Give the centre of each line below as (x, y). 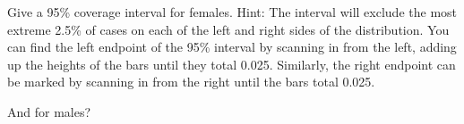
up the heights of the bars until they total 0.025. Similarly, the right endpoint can (232, 64)
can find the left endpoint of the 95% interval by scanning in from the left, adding (232, 47)
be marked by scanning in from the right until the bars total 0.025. (191, 82)
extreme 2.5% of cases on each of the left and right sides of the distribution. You (228, 29)
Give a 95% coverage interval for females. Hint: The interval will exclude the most (232, 12)
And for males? (49, 111)
